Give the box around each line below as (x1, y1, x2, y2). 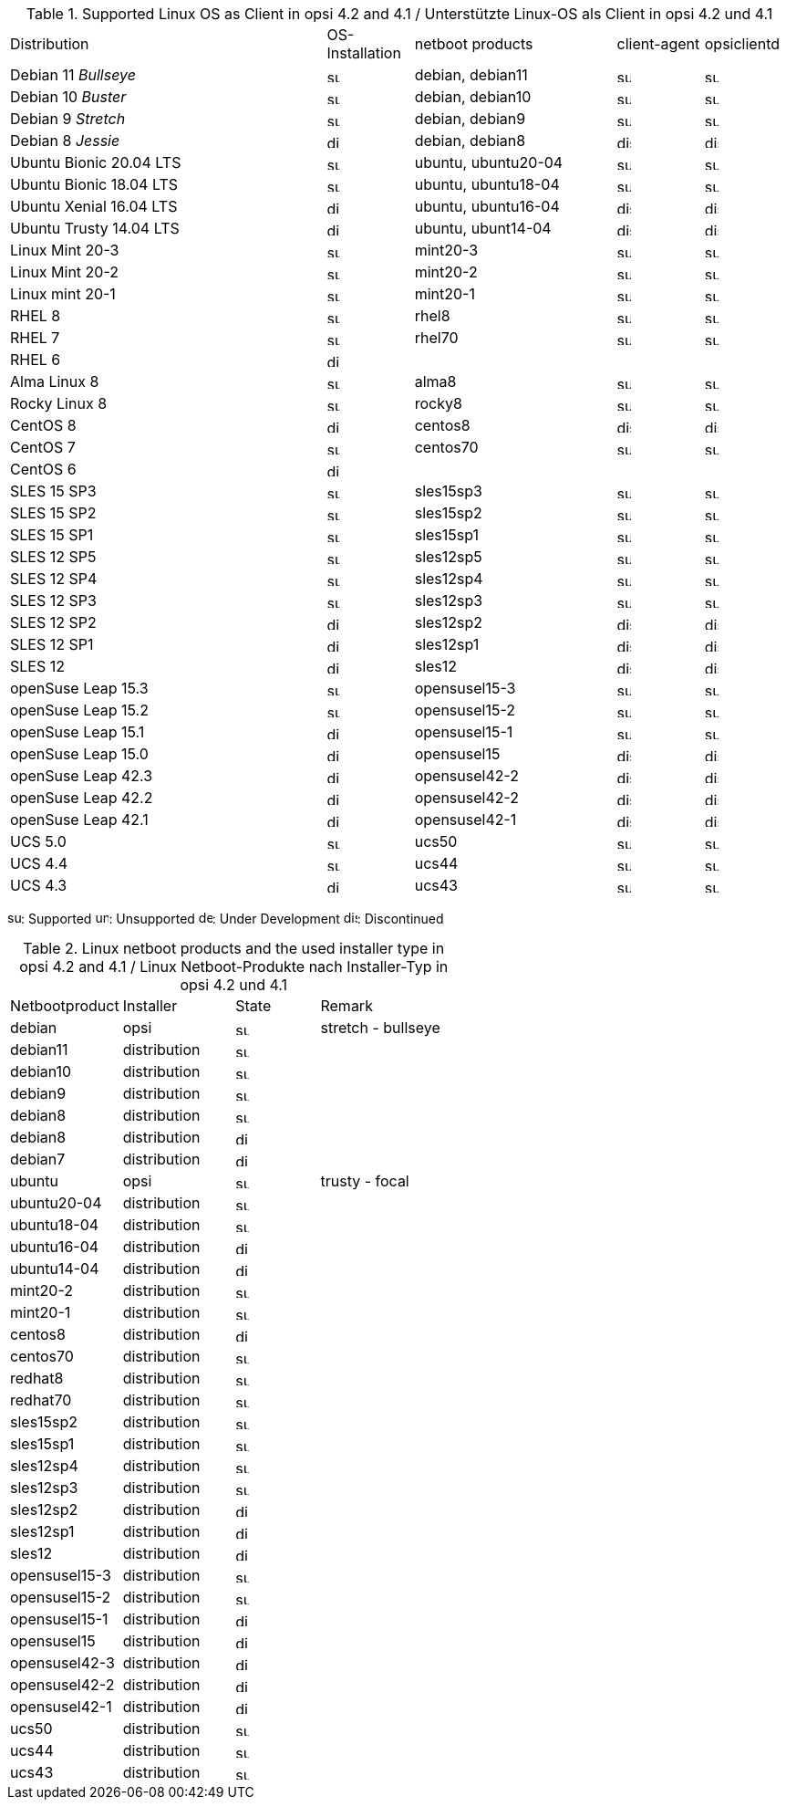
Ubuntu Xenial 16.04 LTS (10, 197, 178, 215)
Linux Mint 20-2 (10, 263, 119, 281)
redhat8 (10, 1369, 64, 1387)
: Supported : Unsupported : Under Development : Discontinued (21, 911, 444, 926)
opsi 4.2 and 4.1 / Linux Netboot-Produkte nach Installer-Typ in (19, 957, 449, 976)
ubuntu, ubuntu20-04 (414, 153, 564, 172)
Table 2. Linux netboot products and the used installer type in (23, 939, 445, 957)
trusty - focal (320, 1172, 409, 1190)
